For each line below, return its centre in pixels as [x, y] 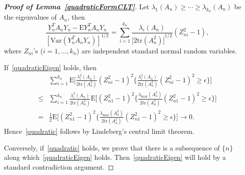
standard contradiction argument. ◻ [59, 167]
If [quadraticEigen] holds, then [50, 67]
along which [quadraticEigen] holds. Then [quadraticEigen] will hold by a [115, 157]
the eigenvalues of [30, 17]
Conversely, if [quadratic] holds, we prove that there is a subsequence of [112, 147]
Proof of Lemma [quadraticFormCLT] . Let [77, 6]
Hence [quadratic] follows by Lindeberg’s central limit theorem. [99, 131]
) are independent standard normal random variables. [157, 50]
